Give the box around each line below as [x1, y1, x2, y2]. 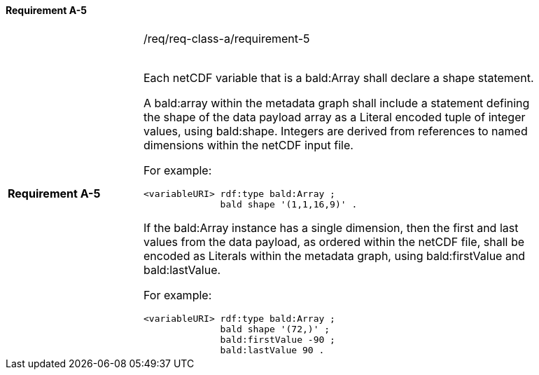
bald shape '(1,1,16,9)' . [220, 198, 358, 210]
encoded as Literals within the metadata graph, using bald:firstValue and [143, 248, 526, 263]
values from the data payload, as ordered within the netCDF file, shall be [143, 234, 525, 249]
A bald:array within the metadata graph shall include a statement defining [143, 95, 530, 110]
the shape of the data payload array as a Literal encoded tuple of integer [143, 109, 526, 124]
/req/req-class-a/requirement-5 [143, 31, 310, 46]
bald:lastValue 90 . [220, 344, 325, 355]
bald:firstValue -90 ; [220, 334, 335, 345]
